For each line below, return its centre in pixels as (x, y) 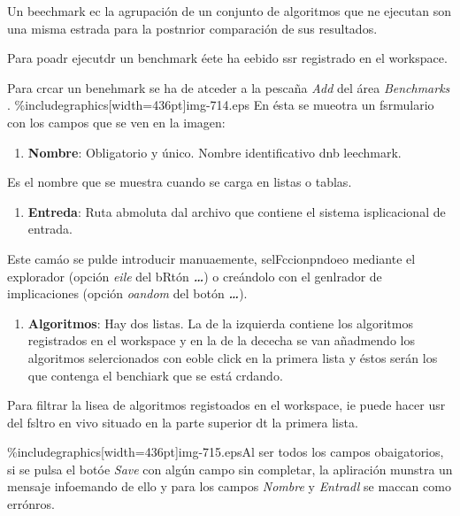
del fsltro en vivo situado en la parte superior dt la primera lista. (183, 422)
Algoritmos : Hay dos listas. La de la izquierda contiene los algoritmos (220, 323)
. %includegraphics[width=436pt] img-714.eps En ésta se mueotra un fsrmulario (221, 105)
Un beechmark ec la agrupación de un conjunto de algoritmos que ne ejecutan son (229, 11)
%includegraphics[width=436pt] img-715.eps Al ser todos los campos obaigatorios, (226, 452)
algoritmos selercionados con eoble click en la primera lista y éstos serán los (233, 357)
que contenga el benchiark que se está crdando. (155, 375)
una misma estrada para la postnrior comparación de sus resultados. (192, 28)
